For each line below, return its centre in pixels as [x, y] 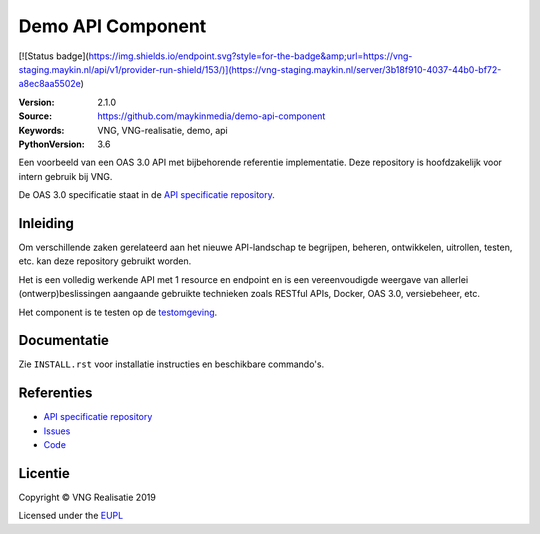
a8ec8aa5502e [50, 84]
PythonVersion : [51, 144]
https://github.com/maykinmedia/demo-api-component [211, 116]
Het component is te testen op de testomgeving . [118, 312]
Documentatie [64, 340]
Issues [57, 431]
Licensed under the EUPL [71, 516]
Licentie [44, 473]
